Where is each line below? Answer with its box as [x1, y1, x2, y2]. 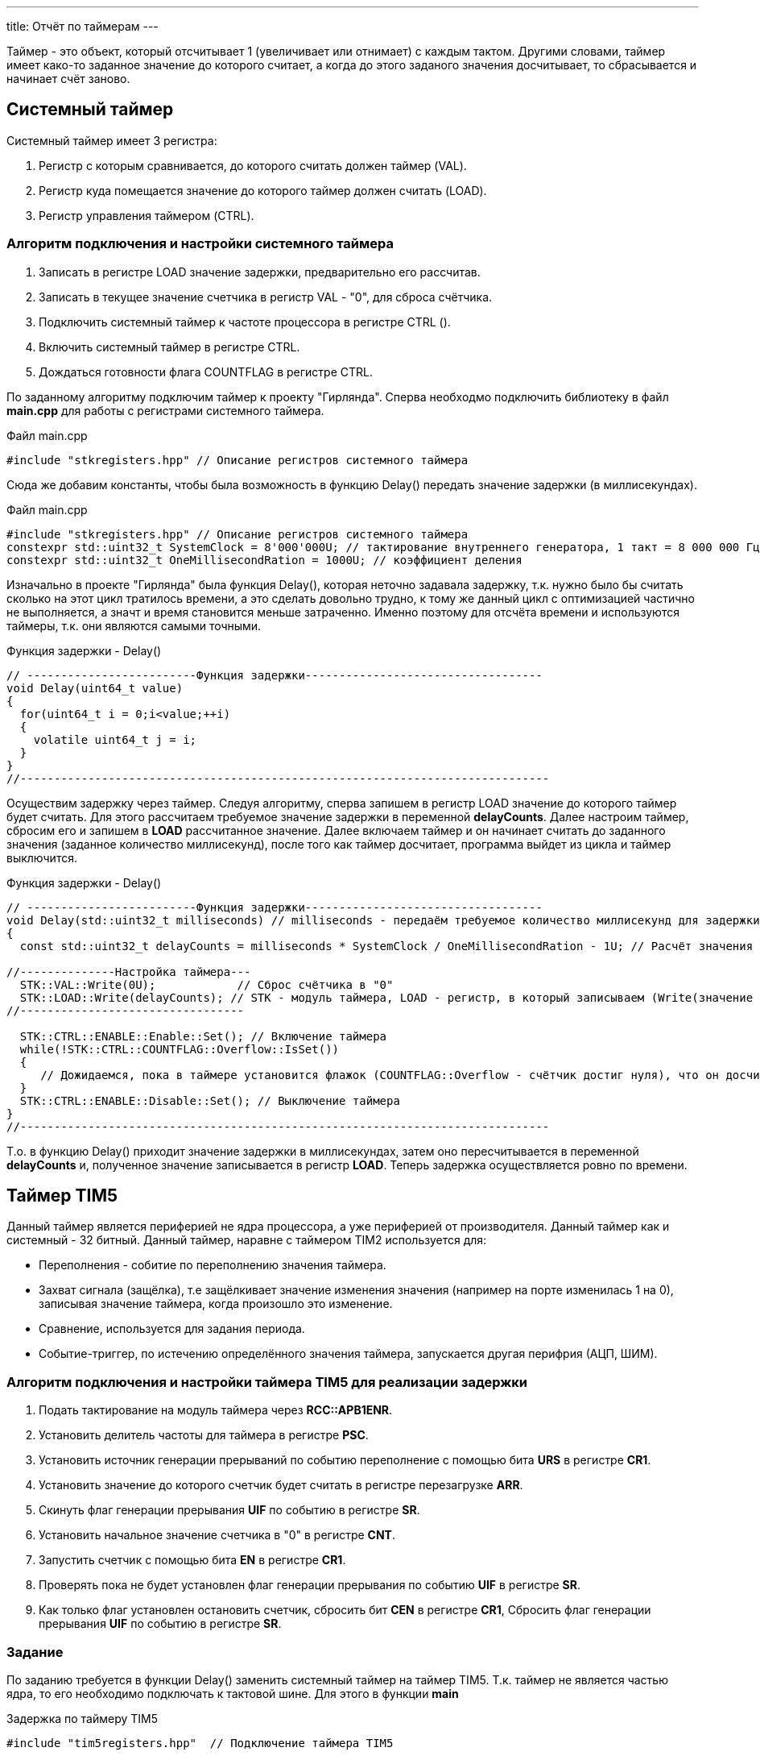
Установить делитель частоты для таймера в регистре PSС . [39, 1428, 369, 1443]
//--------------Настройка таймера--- [6, 965, 251, 978]
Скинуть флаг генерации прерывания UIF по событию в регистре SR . [39, 1503, 420, 1517]
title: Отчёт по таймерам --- [6, 19, 159, 33]
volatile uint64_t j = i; [33, 733, 197, 746]
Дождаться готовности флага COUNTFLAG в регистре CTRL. [39, 364, 373, 379]
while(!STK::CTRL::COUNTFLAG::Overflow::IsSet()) [19, 1042, 340, 1056]
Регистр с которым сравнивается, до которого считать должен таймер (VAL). [39, 158, 467, 172]
